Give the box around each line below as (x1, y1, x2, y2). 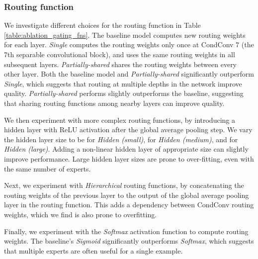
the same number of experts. (4, 163, 91, 173)
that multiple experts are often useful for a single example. (4, 245, 183, 256)
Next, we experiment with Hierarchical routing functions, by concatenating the (4, 180, 244, 190)
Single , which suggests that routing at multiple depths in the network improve (4, 78, 242, 88)
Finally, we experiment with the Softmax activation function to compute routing (4, 226, 249, 236)
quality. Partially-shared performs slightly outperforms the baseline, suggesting (4, 88, 244, 98)
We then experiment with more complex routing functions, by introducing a (4, 114, 235, 125)
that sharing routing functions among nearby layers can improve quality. (4, 97, 225, 108)
